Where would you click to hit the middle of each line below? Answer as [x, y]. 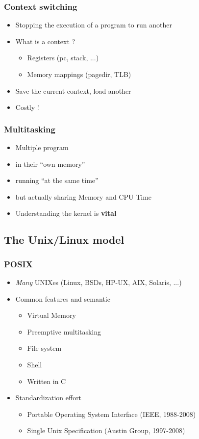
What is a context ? [45, 41]
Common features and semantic [63, 298]
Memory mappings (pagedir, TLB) [79, 74]
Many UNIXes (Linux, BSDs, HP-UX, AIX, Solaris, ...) [99, 282]
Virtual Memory [51, 315]
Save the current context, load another [73, 90]
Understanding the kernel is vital [66, 213]
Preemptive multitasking [64, 331]
